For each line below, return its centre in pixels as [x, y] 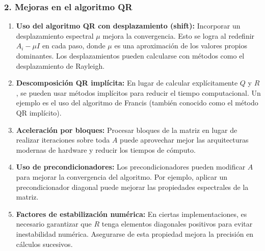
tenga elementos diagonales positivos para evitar [177, 224]
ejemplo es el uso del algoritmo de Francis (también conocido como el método [137, 103]
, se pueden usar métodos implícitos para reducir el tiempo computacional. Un [138, 92]
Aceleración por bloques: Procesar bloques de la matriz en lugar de [127, 130]
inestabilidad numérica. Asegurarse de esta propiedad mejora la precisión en [135, 233]
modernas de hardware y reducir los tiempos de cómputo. [106, 149]
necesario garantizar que [54, 224]
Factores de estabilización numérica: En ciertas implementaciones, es [131, 214]
